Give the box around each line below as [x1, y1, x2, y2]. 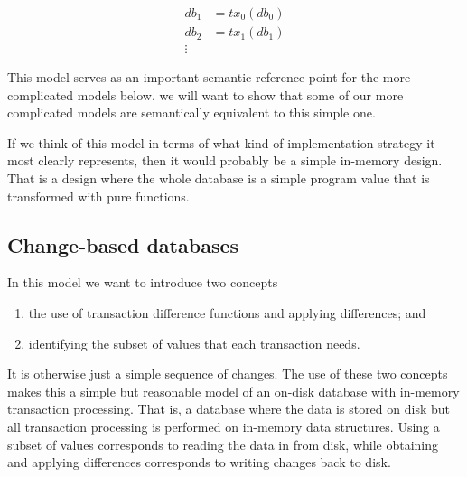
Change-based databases [7, 230, 239, 258]
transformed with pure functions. [7, 186, 190, 205]
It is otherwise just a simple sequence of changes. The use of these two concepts [7, 364, 448, 383]
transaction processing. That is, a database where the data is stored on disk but [7, 399, 450, 418]
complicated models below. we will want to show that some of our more [7, 85, 404, 104]
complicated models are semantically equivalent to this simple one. [7, 103, 376, 122]
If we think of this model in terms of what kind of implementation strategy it [7, 133, 435, 152]
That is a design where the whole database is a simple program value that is [7, 169, 430, 188]
